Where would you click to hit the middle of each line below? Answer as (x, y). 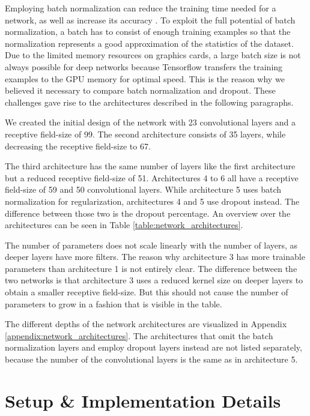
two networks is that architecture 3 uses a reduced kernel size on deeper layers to (154, 280)
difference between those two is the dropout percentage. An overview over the (148, 213)
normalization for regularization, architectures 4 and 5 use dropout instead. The (152, 201)
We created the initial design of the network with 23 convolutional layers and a (150, 122)
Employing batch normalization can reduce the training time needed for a (141, 8)
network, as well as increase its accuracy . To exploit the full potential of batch (150, 20)
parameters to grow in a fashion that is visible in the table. (114, 303)
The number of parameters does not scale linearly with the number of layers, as (151, 245)
